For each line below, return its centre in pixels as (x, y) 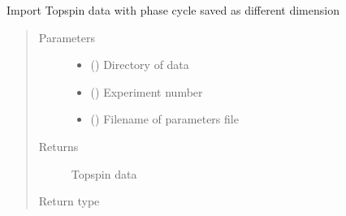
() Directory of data (140, 65)
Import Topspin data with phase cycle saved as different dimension (173, 10)
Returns (58, 146)
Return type (69, 201)
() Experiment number (147, 91)
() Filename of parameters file (164, 119)
